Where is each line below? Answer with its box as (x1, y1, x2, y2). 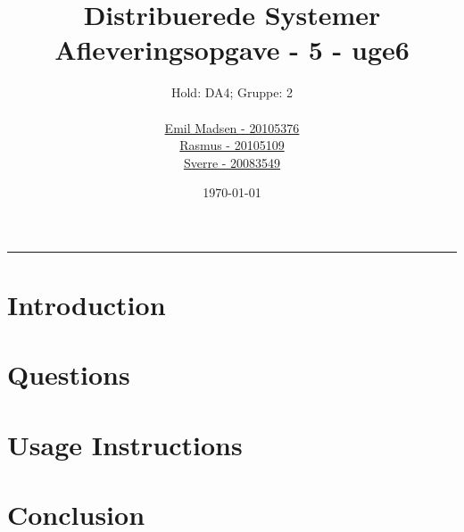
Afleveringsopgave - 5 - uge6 (54, 31, 410, 68)
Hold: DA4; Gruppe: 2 (170, 83, 294, 102)
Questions (7, 356, 130, 393)
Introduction (7, 287, 166, 323)
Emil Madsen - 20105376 (164, 118, 300, 137)
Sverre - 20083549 (183, 153, 281, 171)
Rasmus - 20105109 (179, 136, 285, 154)
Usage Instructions (7, 426, 243, 462)
